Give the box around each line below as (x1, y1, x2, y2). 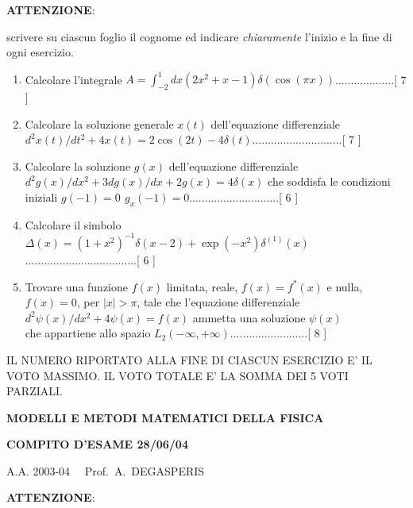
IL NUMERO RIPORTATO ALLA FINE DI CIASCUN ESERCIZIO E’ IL (6, 351, 372, 368)
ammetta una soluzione (192, 309, 306, 325)
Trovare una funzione (25, 278, 129, 294)
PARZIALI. (6, 383, 63, 399)
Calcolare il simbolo (25, 216, 122, 233)
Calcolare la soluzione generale (25, 115, 174, 132)
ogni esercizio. (6, 44, 74, 60)
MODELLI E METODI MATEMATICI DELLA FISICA (6, 409, 324, 425)
